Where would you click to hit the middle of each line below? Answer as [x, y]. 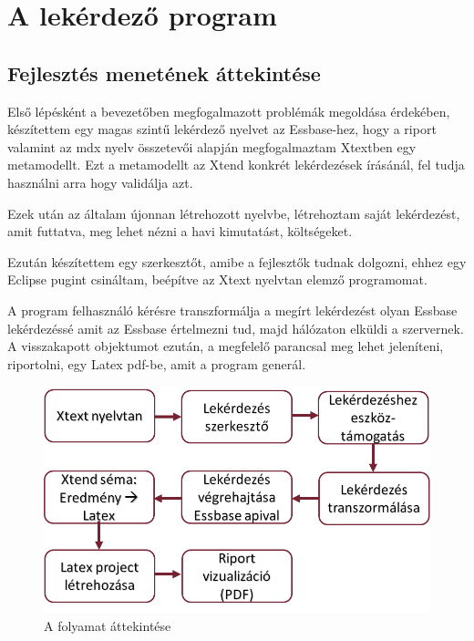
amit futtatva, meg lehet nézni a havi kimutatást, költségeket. [180, 231]
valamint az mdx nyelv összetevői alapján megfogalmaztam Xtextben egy [212, 146]
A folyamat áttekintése [108, 626]
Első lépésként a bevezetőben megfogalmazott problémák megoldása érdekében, [229, 111]
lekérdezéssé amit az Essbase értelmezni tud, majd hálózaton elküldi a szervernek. [236, 328]
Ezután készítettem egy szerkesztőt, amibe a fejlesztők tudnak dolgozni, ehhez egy [237, 261]
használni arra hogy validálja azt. [100, 182]
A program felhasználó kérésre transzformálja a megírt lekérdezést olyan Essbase [232, 310]
